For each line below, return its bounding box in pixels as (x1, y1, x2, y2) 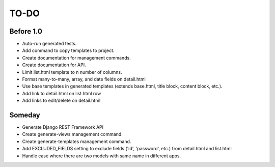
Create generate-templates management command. (22, 138, 131, 145)
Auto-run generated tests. (22, 41, 77, 47)
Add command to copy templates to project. (22, 47, 115, 53)
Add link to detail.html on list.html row (22, 90, 101, 96)
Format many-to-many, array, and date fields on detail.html (22, 76, 146, 82)
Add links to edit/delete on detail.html (22, 97, 101, 104)
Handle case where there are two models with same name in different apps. (22, 153, 181, 159)
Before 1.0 (9, 27, 43, 36)
